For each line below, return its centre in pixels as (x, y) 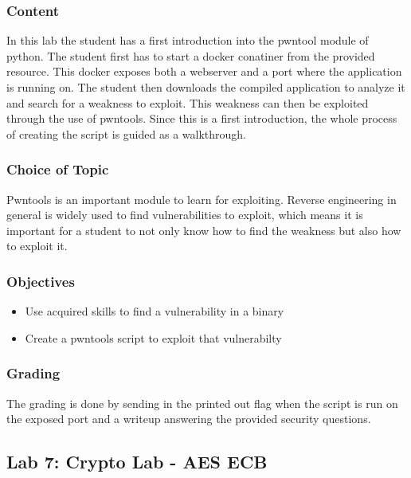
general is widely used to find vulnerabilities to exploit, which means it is (185, 215)
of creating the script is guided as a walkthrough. (126, 133)
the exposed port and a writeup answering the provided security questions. (189, 419)
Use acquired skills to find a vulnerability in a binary (155, 311)
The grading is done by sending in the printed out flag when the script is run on (202, 403)
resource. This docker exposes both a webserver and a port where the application (204, 71)
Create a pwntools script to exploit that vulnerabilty (153, 337)
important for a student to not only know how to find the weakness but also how (204, 230)
